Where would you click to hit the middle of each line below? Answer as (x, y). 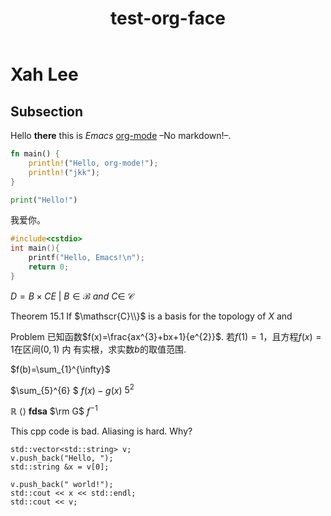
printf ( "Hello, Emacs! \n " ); (86, 258)
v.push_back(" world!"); (62, 485)
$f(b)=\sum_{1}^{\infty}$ (60, 369)
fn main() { (35, 154)
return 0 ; (49, 267)
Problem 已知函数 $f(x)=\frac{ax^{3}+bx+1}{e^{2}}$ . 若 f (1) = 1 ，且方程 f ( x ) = (166, 336)
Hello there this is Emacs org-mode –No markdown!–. (121, 135)
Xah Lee (44, 74)
